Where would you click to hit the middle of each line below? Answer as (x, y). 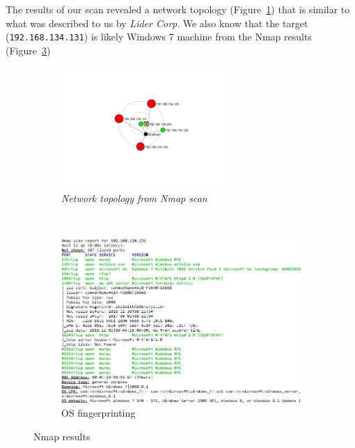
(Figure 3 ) (28, 50)
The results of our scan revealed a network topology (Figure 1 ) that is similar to (178, 9)
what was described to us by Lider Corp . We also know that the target (157, 23)
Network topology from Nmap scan (134, 198)
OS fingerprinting (98, 413)
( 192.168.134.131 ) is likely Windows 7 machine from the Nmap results (159, 37)
